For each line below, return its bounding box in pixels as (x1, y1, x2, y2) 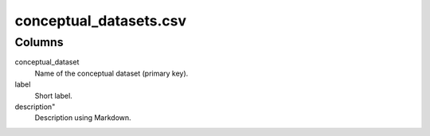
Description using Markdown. (34, 113, 131, 122)
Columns (14, 35, 64, 49)
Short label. (34, 91, 73, 100)
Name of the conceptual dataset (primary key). (34, 68, 189, 78)
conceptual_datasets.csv (14, 12, 187, 29)
